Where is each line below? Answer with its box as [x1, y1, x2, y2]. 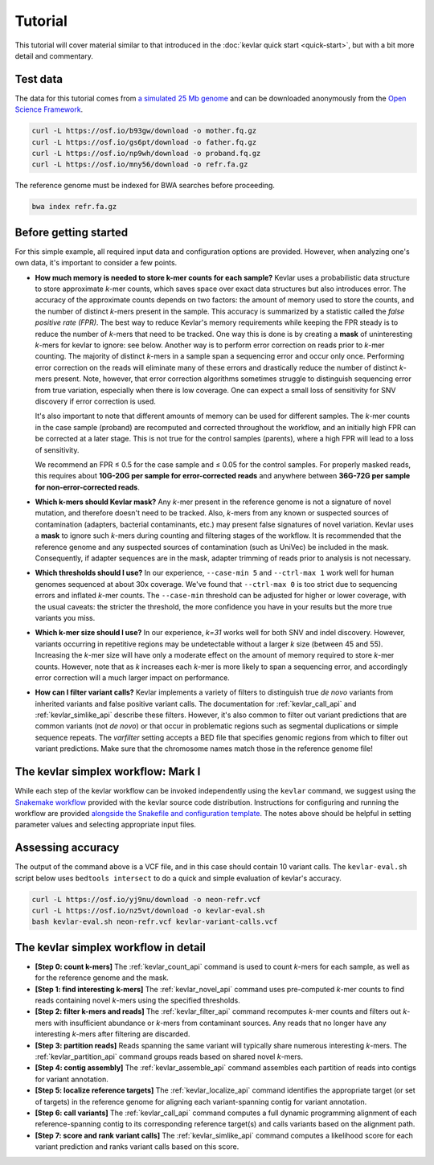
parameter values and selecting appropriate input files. [14, 820, 197, 830]
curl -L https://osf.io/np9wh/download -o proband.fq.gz [31, 149, 261, 158]
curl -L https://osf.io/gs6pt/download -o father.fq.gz [31, 137, 257, 146]
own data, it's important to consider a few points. [14, 258, 178, 268]
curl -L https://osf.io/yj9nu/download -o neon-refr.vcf [31, 895, 261, 904]
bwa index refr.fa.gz [31, 202, 117, 211]
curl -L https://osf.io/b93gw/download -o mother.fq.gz [31, 126, 257, 136]
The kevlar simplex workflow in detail [14, 941, 207, 954]
